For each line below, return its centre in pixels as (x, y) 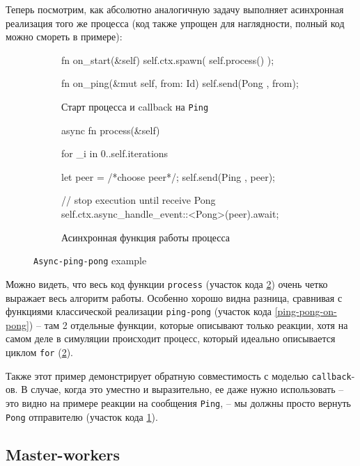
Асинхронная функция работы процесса (146, 237)
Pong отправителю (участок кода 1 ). (82, 416)
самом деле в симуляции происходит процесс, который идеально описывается (171, 338)
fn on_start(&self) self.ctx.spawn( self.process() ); (168, 59)
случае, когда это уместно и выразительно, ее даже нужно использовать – (187, 389)
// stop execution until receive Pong (139, 200)
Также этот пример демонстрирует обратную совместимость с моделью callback (179, 375)
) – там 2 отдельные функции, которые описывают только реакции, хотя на (188, 324)
